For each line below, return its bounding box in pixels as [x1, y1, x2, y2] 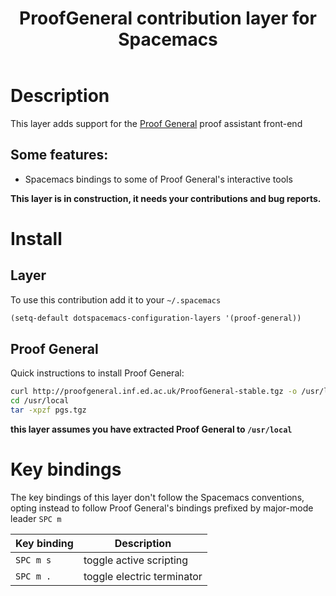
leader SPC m [10, 513, 62, 524]
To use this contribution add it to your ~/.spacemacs [10, 293, 222, 306]
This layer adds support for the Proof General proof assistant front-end [10, 117, 303, 129]
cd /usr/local [10, 396, 70, 406]
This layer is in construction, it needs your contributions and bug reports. [10, 192, 322, 204]
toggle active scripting [83, 553, 189, 567]
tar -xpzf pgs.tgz [10, 405, 87, 416]
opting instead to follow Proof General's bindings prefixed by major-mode [10, 502, 314, 514]
